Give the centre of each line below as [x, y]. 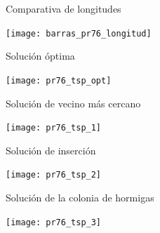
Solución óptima [40, 56]
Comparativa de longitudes [64, 8]
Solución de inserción [51, 150]
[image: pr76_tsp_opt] [59, 80]
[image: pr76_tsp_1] [54, 128]
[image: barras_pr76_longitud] [79, 33]
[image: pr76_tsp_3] [54, 222]
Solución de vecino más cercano [73, 103]
